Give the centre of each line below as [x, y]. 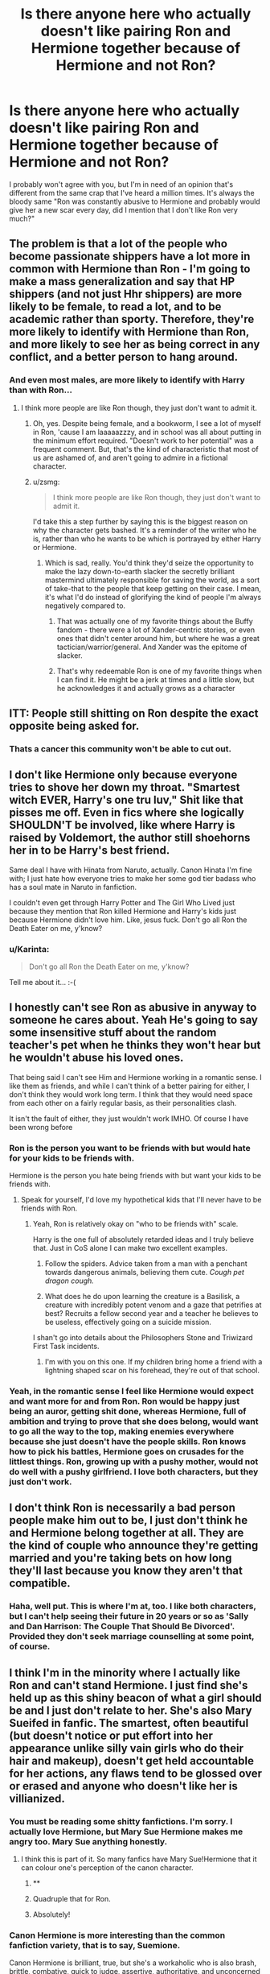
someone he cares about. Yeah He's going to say [133, 1020]
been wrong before [41, 1127]
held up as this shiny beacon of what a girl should [135, 1697]
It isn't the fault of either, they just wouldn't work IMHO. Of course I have [129, 1118]
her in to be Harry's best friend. [90, 850]
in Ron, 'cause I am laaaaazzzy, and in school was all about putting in [147, 432]
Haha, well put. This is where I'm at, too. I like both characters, [133, 1606]
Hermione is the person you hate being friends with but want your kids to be [135, 1176]
